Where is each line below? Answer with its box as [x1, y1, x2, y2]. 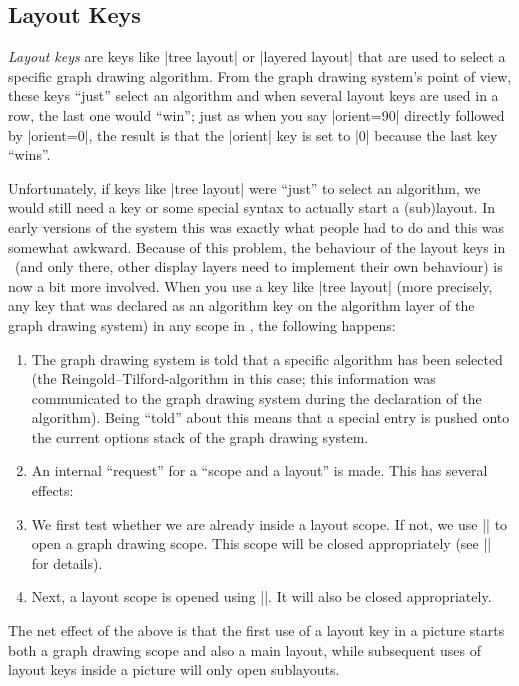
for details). [31, 552, 103, 573]
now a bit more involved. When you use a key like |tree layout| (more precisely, [8, 275, 493, 296]
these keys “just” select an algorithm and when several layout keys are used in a [8, 85, 499, 106]
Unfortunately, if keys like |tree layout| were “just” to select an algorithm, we [8, 177, 481, 198]
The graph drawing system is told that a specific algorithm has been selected [31, 348, 503, 369]
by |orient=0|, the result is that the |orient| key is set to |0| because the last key [8, 124, 498, 145]
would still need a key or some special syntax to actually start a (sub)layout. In [8, 197, 496, 218]
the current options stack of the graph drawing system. [31, 426, 369, 447]
